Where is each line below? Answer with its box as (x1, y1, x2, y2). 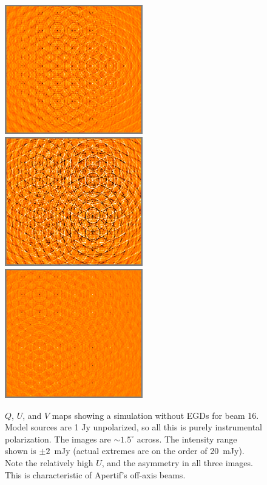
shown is (5, 444, 36, 457)
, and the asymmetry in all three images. (101, 456, 253, 469)
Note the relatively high (5, 456, 93, 469)
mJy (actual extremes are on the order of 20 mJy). (54, 444, 245, 457)
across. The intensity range (137, 432, 237, 445)
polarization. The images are (5, 432, 111, 445)
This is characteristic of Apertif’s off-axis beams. (5, 468, 186, 481)
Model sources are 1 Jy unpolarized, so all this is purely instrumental (5, 421, 262, 433)
